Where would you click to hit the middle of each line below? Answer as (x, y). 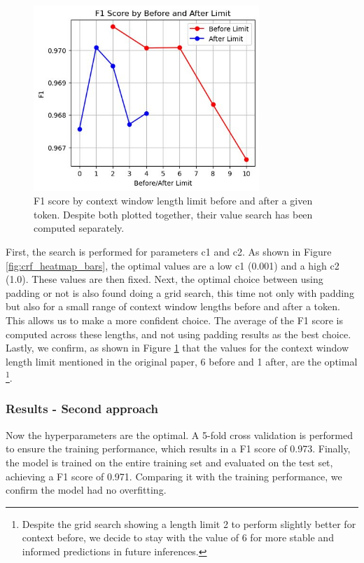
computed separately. (79, 228)
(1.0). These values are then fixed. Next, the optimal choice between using (164, 279)
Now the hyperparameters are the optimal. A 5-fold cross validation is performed (180, 435)
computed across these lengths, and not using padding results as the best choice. (178, 334)
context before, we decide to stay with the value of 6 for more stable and (178, 537)
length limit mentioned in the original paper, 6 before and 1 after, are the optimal (182, 361)
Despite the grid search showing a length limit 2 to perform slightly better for (189, 523)
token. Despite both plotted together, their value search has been (173, 214)
